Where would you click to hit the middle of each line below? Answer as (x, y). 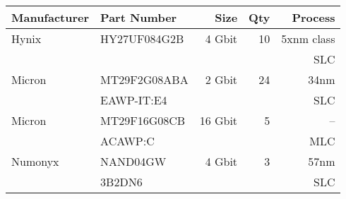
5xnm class (308, 38)
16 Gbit (219, 120)
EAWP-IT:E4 (134, 100)
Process (314, 17)
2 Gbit (221, 79)
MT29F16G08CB (143, 120)
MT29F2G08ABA (144, 79)
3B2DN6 (121, 182)
